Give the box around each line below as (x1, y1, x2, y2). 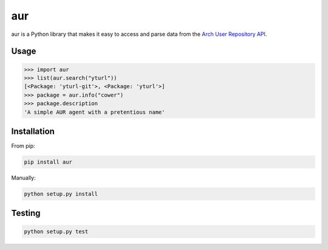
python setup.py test (24, 228, 89, 235)
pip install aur (24, 158, 73, 165)
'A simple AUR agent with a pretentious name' (24, 108, 165, 116)
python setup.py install (24, 190, 98, 197)
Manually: (11, 174, 36, 181)
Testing (11, 208, 41, 218)
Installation (11, 126, 55, 136)
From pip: (11, 142, 36, 149)
